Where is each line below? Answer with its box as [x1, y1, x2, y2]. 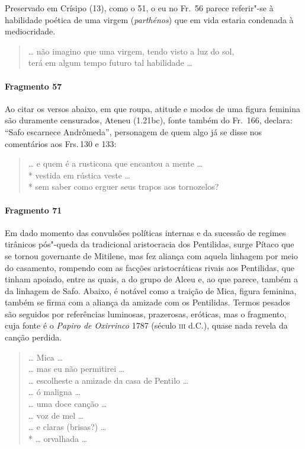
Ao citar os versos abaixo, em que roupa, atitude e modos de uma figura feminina [5, 102, 300, 114]
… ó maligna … [28, 386, 81, 398]
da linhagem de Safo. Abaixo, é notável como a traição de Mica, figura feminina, [5, 284, 297, 297]
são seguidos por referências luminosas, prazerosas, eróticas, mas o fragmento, [5, 307, 287, 320]
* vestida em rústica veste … [28, 168, 130, 181]
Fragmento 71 [5, 203, 62, 216]
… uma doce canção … [28, 397, 107, 410]
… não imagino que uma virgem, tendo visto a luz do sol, [28, 44, 235, 57]
